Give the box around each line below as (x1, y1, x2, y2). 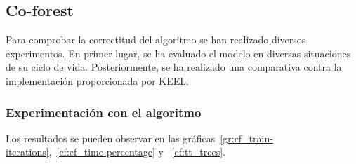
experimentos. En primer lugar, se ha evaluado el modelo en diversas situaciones (6, 46, 351, 60)
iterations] (6, 144, 49, 159)
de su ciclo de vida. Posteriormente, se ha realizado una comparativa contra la (6, 60, 342, 74)
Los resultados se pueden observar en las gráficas (6, 130, 216, 145)
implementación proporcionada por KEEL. (6, 73, 189, 88)
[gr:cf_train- (220, 130, 273, 145)
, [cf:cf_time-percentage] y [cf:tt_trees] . (48, 144, 225, 159)
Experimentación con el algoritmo (6, 103, 202, 121)
